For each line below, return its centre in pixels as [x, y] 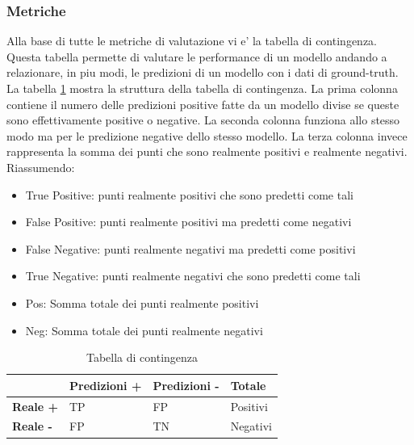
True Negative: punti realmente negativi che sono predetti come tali [193, 276]
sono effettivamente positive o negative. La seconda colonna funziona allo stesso [203, 120]
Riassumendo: [41, 167]
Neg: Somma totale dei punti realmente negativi [144, 330]
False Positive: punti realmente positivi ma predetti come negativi [188, 222]
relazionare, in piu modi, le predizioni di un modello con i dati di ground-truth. [203, 72]
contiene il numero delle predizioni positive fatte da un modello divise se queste [203, 104]
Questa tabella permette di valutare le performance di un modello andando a [197, 56]
